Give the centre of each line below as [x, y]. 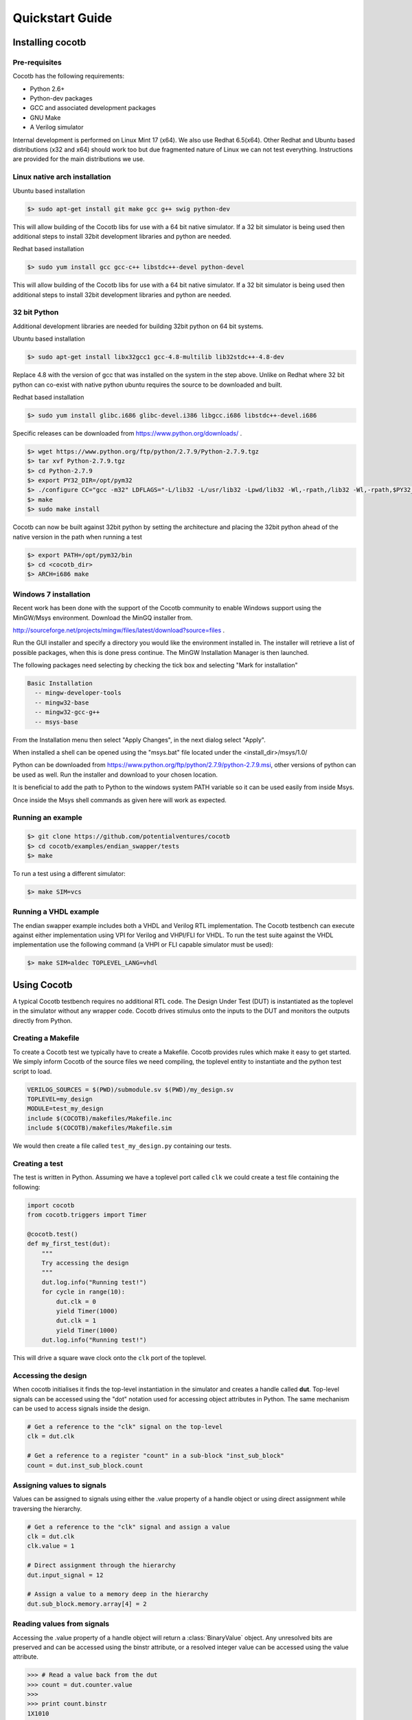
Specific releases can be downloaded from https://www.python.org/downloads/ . [127, 433]
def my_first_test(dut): [69, 1244]
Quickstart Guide [62, 18]
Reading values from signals [61, 1624]
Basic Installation [60, 684]
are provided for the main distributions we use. [79, 159]
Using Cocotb [43, 985]
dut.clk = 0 [76, 1301]
